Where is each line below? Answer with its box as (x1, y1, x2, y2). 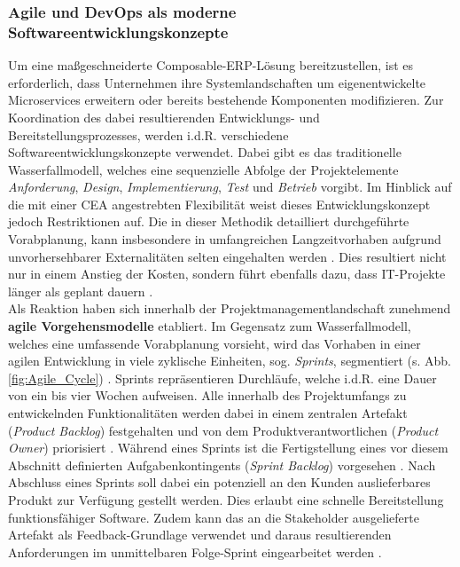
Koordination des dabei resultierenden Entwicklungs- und (8, 107, 320, 126)
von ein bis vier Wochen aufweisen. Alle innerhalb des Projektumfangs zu (8, 386, 407, 405)
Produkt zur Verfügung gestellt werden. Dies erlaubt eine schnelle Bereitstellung (8, 490, 444, 508)
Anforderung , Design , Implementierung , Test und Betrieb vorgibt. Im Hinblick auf (8, 177, 452, 196)
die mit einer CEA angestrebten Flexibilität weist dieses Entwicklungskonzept (8, 194, 431, 213)
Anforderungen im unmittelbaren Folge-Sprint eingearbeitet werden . (8, 542, 382, 561)
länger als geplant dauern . (8, 281, 153, 300)
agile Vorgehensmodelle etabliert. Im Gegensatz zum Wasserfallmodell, (8, 317, 411, 335)
